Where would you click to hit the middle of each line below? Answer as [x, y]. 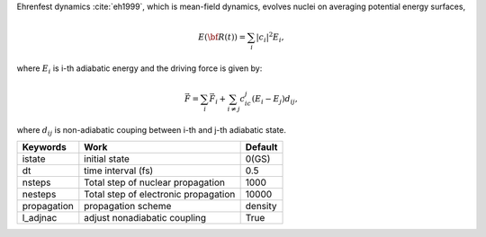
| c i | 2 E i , [270, 37]
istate [34, 159]
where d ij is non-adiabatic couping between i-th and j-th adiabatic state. [152, 131]
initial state [107, 159]
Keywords [44, 147]
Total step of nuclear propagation [154, 182]
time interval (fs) [119, 171]
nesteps [39, 195]
